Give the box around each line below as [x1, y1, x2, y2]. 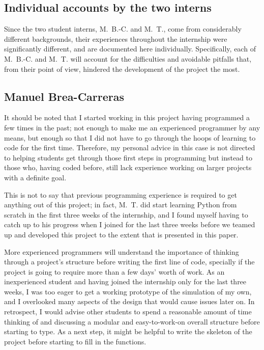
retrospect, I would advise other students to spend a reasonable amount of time [4, 306, 252, 317]
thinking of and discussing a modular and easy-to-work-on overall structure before [4, 316, 260, 327]
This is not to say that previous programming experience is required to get [4, 189, 237, 200]
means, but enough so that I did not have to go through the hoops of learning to [4, 132, 256, 143]
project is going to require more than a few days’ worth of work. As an [4, 266, 225, 277]
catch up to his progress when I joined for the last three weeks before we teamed [4, 219, 255, 230]
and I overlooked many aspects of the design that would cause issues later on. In [4, 296, 255, 307]
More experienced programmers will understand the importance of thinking [4, 246, 239, 257]
